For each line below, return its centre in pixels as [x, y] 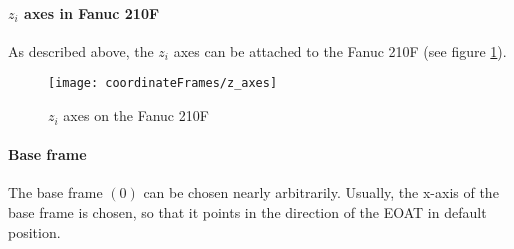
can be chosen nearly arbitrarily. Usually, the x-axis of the [321, 192]
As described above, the [81, 50]
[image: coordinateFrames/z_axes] [163, 83]
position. [34, 231]
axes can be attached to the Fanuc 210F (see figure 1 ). [340, 50]
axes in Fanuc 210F [92, 12]
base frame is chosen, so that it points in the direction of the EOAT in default [247, 212]
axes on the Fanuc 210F [136, 115]
